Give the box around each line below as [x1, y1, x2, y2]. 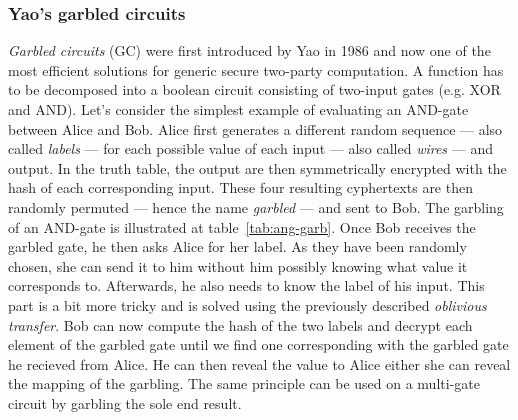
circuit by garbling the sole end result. [8, 392, 242, 413]
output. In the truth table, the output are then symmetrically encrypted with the [8, 157, 507, 178]
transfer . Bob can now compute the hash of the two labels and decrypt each [8, 314, 473, 335]
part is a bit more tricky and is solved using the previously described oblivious [8, 294, 487, 315]
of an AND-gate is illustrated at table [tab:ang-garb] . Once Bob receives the [8, 216, 476, 237]
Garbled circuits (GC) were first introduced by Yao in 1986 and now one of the [8, 40, 491, 61]
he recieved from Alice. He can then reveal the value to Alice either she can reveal [8, 353, 511, 374]
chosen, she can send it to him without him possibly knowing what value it [8, 255, 468, 276]
